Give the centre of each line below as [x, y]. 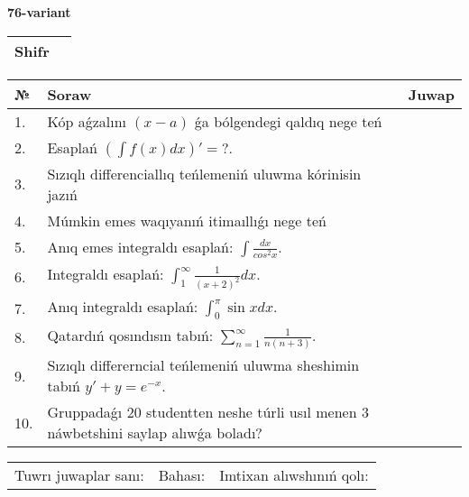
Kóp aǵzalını [87, 121]
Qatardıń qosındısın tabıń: [130, 336]
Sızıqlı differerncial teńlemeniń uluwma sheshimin [203, 365]
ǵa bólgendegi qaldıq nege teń [288, 121]
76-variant [39, 12]
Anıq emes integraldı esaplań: [140, 246]
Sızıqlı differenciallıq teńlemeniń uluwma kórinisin [204, 173]
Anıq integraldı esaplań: [123, 306]
